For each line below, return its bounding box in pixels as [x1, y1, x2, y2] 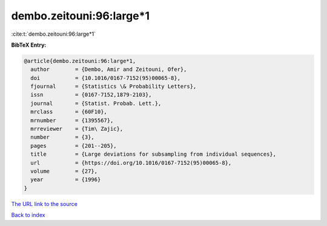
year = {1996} [30, 176, 101, 183]
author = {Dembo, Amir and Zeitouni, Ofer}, [30, 66, 187, 73]
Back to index [11, 211, 45, 219]
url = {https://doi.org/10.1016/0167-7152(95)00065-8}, [30, 159, 232, 166]
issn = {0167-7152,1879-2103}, [30, 91, 152, 98]
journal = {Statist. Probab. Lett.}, [30, 100, 162, 107]
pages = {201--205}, [30, 142, 117, 149]
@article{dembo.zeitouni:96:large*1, [24, 58, 136, 64]
